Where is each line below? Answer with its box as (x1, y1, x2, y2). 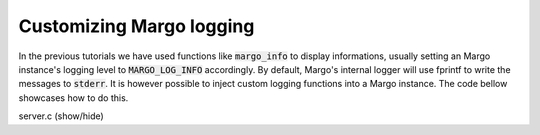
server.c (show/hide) (18, 110, 104, 122)
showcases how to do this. (18, 91, 129, 104)
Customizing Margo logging (18, 15, 255, 37)
